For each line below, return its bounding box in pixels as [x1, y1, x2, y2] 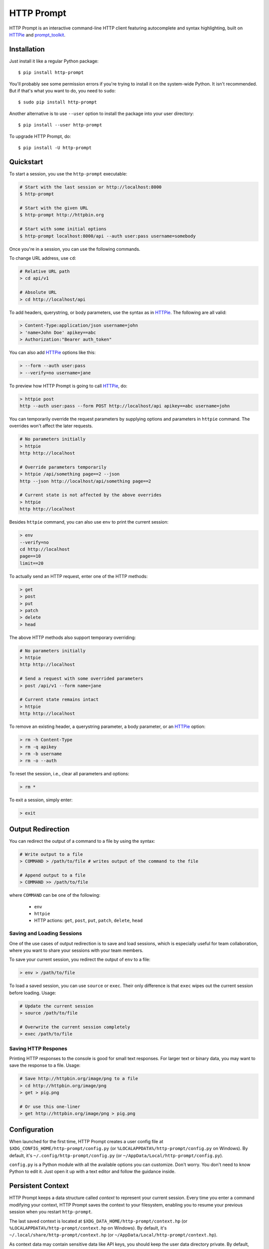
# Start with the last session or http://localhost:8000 [19, 184, 162, 190]
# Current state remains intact [19, 697, 99, 702]
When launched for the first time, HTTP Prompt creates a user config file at [9, 1138, 163, 1144]
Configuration [9, 1125, 54, 1134]
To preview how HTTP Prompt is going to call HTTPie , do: [9, 383, 128, 389]
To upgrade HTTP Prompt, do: [9, 133, 71, 139]
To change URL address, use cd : [9, 255, 77, 261]
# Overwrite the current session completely [19, 1024, 131, 1030]
